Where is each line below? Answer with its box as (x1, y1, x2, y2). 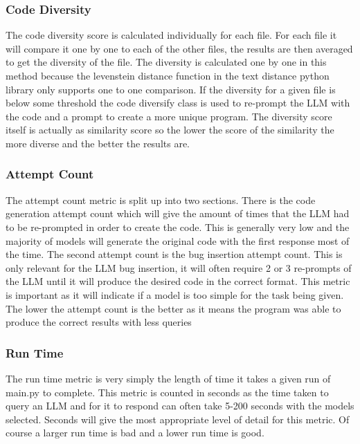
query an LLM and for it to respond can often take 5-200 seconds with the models (6, 398, 354, 413)
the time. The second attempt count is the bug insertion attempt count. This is (6, 247, 343, 261)
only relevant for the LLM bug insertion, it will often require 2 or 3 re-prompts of (6, 260, 352, 275)
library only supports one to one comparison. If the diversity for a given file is (6, 82, 336, 96)
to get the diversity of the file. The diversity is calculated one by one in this (6, 55, 327, 69)
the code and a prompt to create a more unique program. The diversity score (6, 109, 332, 123)
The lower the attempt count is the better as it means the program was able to (6, 301, 341, 315)
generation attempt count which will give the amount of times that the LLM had (6, 206, 350, 221)
